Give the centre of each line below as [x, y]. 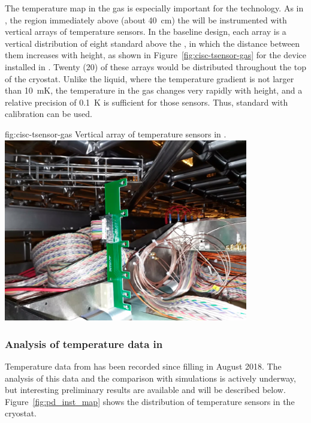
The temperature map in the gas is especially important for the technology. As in [154, 8]
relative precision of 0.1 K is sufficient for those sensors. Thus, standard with [147, 102]
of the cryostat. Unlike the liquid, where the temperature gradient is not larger [150, 78]
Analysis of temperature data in [84, 343]
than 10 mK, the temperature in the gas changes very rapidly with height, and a [154, 90]
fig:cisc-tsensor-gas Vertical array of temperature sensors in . [116, 133]
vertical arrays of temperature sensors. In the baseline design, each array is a [146, 31]
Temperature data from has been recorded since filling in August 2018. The [143, 366]
